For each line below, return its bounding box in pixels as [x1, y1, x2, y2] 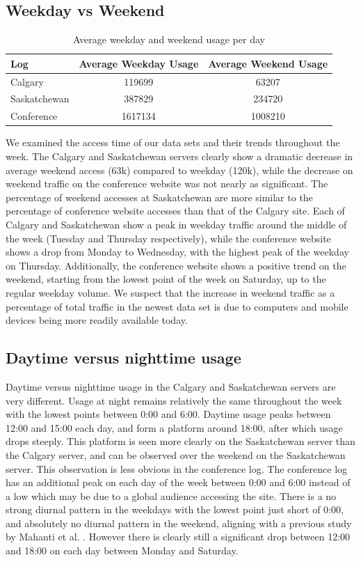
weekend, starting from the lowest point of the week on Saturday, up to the [6, 272, 326, 286]
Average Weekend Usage [208, 56, 328, 70]
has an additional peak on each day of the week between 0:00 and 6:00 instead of [6, 475, 351, 490]
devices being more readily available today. [6, 313, 188, 327]
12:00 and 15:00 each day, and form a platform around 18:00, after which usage [6, 420, 343, 435]
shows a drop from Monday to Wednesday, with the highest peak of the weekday [6, 244, 349, 259]
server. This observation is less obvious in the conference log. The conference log [6, 461, 348, 476]
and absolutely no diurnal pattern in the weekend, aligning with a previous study [6, 515, 352, 530]
